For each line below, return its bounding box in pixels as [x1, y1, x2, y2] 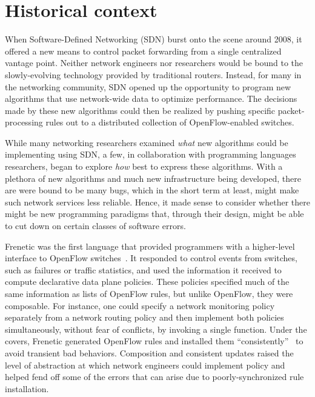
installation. [5, 382, 49, 395]
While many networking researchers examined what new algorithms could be [5, 136, 288, 148]
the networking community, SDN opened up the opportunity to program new [5, 80, 291, 93]
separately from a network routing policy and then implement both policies [5, 311, 284, 324]
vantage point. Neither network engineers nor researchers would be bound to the [5, 56, 303, 69]
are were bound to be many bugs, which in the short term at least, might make [5, 184, 299, 196]
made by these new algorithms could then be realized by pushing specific [5, 104, 276, 116]
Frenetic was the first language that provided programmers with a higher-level [5, 239, 295, 252]
